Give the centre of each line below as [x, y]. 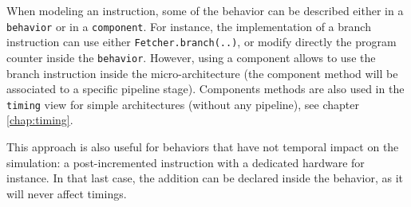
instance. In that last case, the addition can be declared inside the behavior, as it [205, 178]
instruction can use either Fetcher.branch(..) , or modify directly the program [202, 42]
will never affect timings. [67, 193]
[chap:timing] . [40, 120]
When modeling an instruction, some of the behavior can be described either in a [205, 10]
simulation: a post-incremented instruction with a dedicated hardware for [186, 162]
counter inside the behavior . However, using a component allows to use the [191, 57]
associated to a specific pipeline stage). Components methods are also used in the [205, 89]
